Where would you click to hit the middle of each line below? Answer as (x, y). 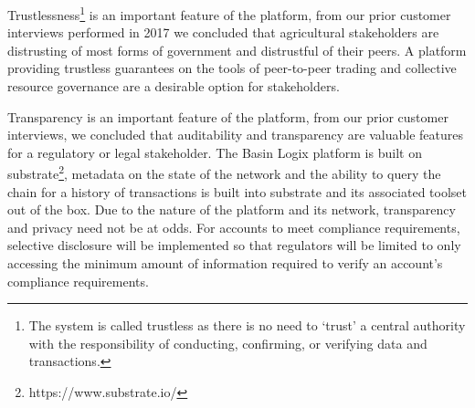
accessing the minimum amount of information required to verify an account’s (225, 263)
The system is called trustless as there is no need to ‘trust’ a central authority (247, 325)
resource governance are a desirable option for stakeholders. (174, 86)
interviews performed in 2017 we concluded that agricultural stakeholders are (223, 32)
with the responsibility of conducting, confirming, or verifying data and (228, 343)
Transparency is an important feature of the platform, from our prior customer (228, 116)
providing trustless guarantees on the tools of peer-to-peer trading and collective (232, 68)
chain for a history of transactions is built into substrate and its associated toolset (237, 191)
